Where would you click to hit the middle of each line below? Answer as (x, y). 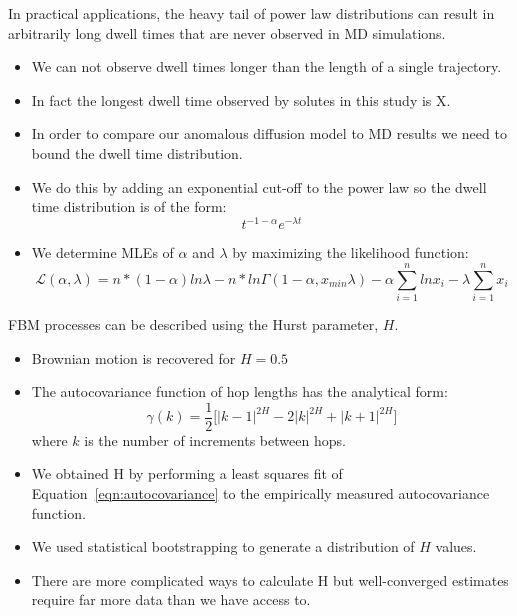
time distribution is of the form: (129, 206)
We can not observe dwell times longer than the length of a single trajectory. (266, 66)
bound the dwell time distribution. (137, 152)
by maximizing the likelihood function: (350, 252)
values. (456, 546)
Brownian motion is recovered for (133, 357)
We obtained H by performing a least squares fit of (187, 473)
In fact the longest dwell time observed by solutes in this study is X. (241, 99)
